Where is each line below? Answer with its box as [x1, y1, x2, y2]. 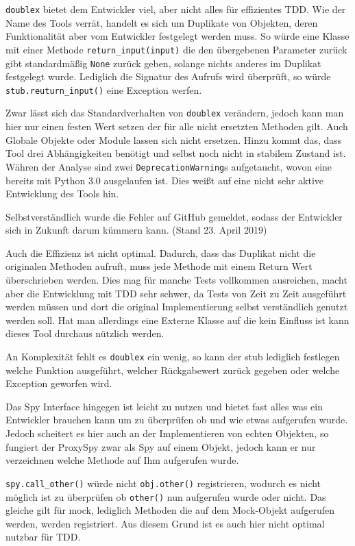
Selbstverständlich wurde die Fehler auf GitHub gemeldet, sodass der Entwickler [5, 209, 343, 223]
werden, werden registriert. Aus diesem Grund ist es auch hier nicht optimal [5, 516, 325, 530]
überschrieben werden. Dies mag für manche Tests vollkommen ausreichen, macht [5, 273, 347, 287]
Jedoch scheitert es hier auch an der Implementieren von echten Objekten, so [5, 426, 329, 440]
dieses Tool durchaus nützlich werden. [5, 326, 164, 340]
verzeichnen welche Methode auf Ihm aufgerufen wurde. [5, 453, 239, 467]
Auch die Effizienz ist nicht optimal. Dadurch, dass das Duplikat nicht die [5, 245, 316, 260]
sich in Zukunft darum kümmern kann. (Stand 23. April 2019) [5, 223, 267, 237]
